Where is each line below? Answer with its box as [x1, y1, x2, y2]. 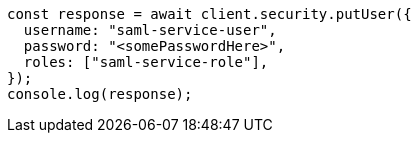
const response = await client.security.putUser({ [7, 6, 412, 22]
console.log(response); [7, 86, 193, 102]
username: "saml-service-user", [23, 22, 277, 38]
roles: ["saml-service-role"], [23, 54, 269, 70]
